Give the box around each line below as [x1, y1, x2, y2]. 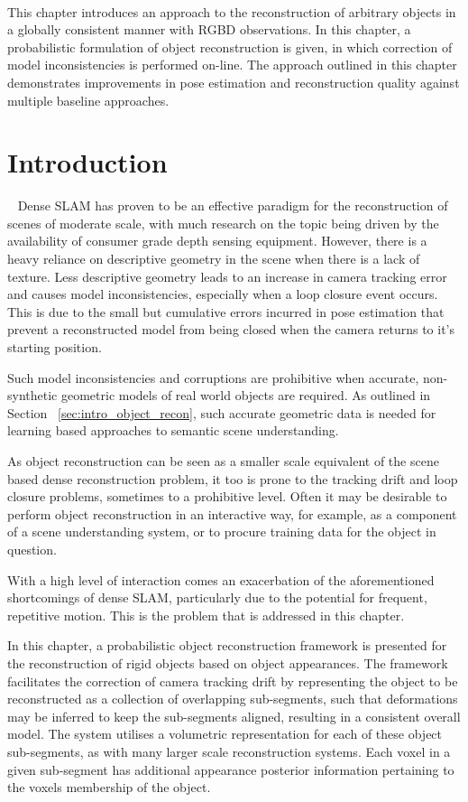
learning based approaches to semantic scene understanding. [7, 421, 339, 440]
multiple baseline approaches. [7, 90, 170, 109]
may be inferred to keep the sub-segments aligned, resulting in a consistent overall [7, 706, 461, 725]
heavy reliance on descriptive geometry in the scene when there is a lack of [7, 249, 420, 268]
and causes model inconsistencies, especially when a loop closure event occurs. [7, 284, 438, 303]
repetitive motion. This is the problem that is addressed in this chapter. [7, 605, 405, 624]
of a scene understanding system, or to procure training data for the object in [7, 522, 436, 541]
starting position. [7, 338, 102, 357]
